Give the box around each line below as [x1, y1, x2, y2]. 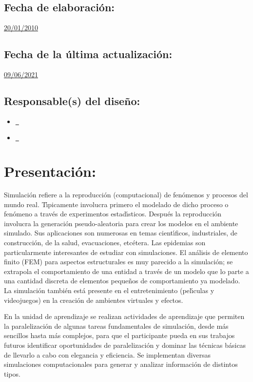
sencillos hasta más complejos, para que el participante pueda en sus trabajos [4, 330, 235, 340]
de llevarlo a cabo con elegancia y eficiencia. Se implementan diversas [4, 349, 211, 360]
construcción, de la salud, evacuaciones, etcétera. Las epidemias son [4, 237, 206, 248]
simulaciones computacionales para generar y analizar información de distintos [4, 359, 238, 369]
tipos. [4, 368, 20, 379]
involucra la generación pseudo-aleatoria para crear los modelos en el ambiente [4, 218, 238, 228]
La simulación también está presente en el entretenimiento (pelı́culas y [4, 285, 214, 296]
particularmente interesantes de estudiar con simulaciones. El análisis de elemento [4, 247, 248, 257]
